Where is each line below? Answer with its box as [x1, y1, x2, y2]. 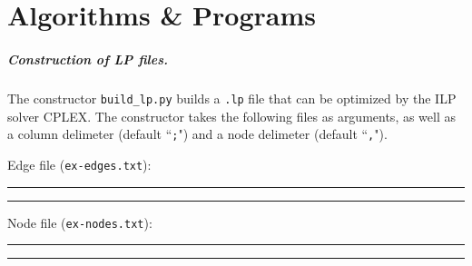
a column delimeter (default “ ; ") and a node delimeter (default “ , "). [7, 124, 388, 143]
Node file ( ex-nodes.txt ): [7, 212, 152, 232]
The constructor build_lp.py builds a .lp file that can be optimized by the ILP [7, 88, 457, 107]
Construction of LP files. [7, 49, 168, 68]
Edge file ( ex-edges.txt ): [7, 154, 152, 173]
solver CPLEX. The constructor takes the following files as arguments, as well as [7, 106, 457, 125]
